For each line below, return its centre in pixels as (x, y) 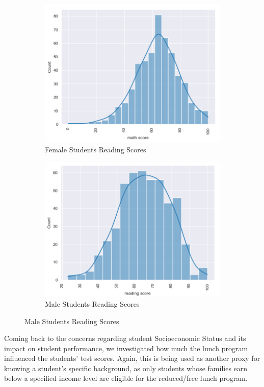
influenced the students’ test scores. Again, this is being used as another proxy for (132, 358)
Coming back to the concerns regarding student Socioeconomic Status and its (125, 338)
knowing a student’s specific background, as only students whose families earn (126, 368)
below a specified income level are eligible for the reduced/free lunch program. (126, 378)
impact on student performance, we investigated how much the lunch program (126, 348)
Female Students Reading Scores (96, 150)
